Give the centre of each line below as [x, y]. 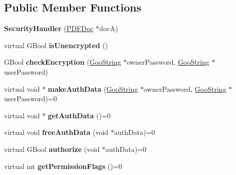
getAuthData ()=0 [79, 115]
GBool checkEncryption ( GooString [63, 62]
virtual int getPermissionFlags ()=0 [63, 166]
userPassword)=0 [31, 99]
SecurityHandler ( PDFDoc [49, 28]
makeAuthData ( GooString [93, 89]
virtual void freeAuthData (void [56, 132]
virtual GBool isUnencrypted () [56, 45]
